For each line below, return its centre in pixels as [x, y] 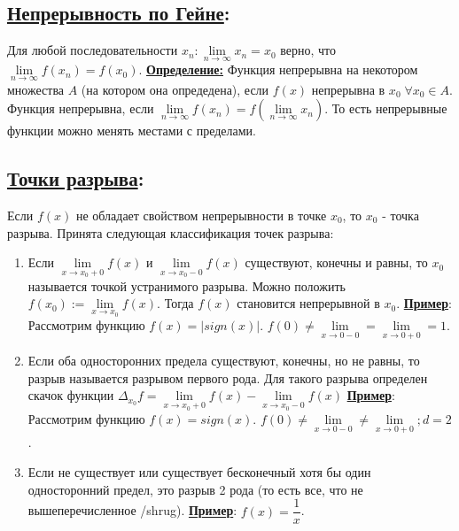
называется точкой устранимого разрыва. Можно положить [187, 285]
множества [36, 89]
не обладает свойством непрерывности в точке [201, 215]
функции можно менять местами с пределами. [132, 131]
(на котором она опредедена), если [175, 89]
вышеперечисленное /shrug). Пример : [132, 510]
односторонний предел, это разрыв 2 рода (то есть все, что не [195, 489]
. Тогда [175, 303]
